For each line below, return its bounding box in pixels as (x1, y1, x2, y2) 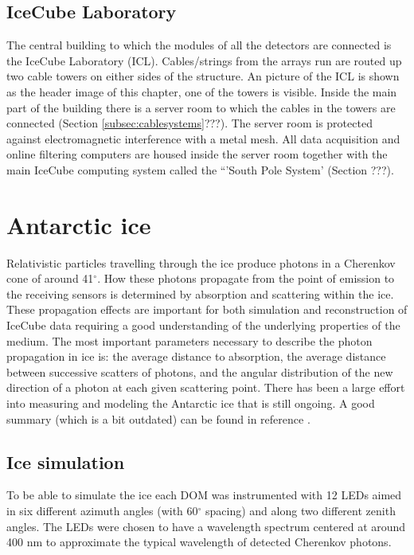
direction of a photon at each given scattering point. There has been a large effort (6, 379, 405, 396)
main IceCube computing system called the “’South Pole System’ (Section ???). (6, 161, 394, 178)
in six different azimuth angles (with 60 (6, 502, 198, 518)
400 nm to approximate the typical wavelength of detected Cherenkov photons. (6, 534, 392, 550)
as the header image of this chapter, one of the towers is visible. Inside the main (6, 83, 397, 100)
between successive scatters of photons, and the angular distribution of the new (6, 363, 393, 380)
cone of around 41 (6, 270, 94, 287)
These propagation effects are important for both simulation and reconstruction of (6, 301, 408, 318)
